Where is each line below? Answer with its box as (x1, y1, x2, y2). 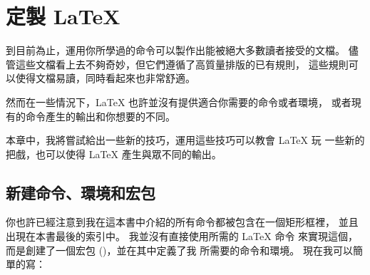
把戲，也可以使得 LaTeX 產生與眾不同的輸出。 (6, 146, 222, 161)
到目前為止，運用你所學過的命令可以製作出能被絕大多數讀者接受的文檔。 (6, 43, 345, 58)
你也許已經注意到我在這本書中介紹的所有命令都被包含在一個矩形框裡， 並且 (6, 214, 359, 229)
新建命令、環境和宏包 (6, 181, 155, 203)
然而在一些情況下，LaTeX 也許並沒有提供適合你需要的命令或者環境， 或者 (6, 94, 351, 109)
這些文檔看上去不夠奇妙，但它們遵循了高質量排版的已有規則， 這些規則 (15, 56, 349, 71)
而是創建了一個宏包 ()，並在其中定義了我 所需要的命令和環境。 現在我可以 (6, 242, 353, 257)
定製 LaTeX (6, 1, 120, 31)
